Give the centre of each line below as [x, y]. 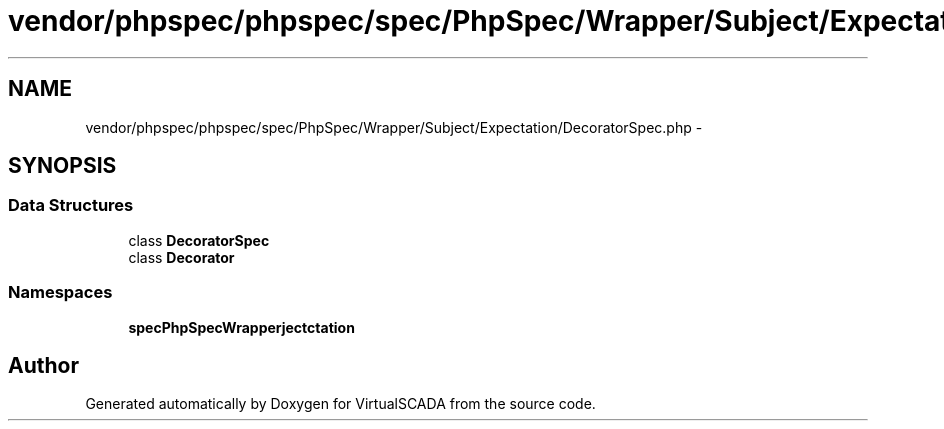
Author [43, 365]
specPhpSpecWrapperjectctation [241, 327]
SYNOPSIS [62, 166]
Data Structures [71, 205]
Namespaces [60, 292]
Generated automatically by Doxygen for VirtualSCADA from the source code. [340, 404]
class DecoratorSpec [199, 240]
